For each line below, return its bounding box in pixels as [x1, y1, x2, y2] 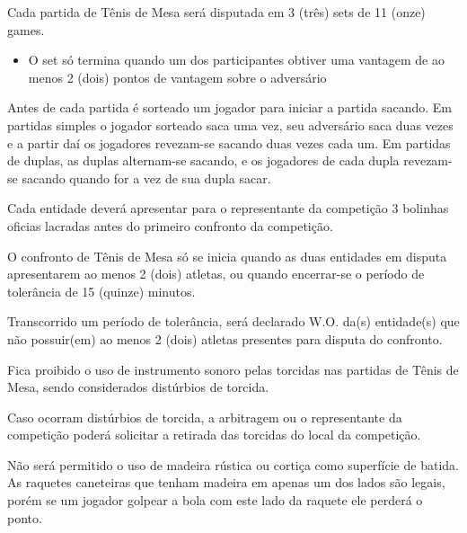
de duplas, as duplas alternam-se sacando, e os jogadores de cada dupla [7, 151, 400, 170]
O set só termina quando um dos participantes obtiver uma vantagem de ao [28, 50, 445, 69]
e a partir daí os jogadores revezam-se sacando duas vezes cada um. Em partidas [7, 133, 451, 152]
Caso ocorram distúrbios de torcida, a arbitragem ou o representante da [7, 407, 402, 426]
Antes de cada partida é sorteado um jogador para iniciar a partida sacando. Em [7, 98, 452, 117]
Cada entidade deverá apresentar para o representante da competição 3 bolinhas [7, 199, 449, 218]
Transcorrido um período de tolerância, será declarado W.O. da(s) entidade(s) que [7, 312, 460, 331]
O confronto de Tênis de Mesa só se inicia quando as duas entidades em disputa [7, 246, 447, 265]
